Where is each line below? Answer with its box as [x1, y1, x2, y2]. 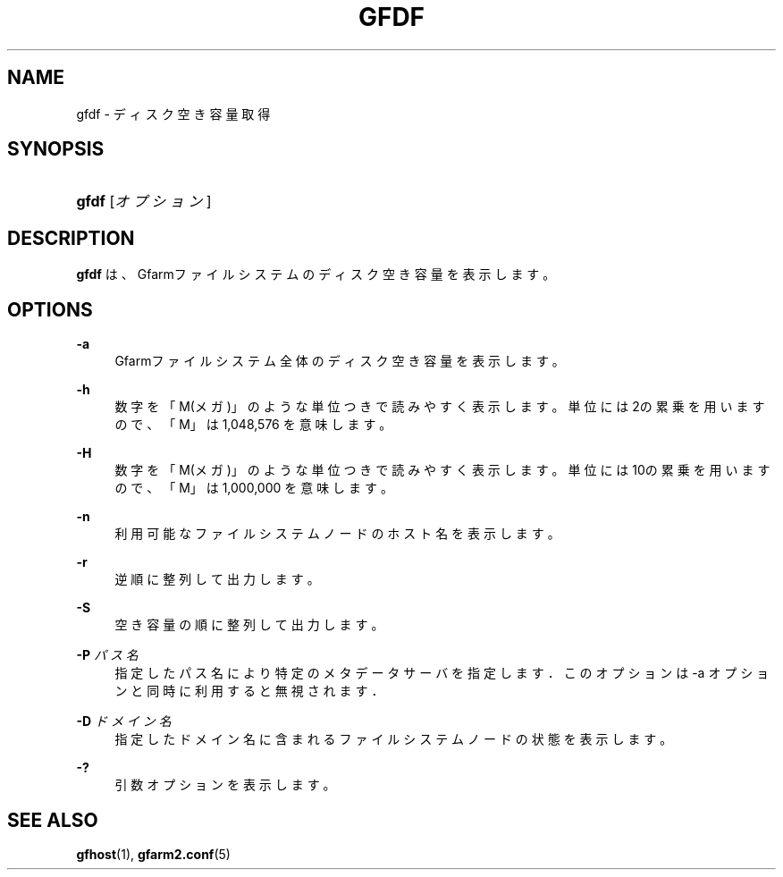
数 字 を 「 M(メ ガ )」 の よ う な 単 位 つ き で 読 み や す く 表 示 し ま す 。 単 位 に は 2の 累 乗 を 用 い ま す [114, 399, 765, 415]
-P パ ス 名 [76, 647, 139, 663]
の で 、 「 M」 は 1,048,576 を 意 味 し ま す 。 [114, 417, 392, 433]
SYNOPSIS [7, 138, 105, 161]
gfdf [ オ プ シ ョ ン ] [76, 192, 212, 211]
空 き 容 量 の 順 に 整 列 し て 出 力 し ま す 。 [114, 617, 384, 633]
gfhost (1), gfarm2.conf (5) [76, 846, 231, 862]
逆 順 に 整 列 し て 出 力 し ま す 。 [114, 571, 320, 587]
